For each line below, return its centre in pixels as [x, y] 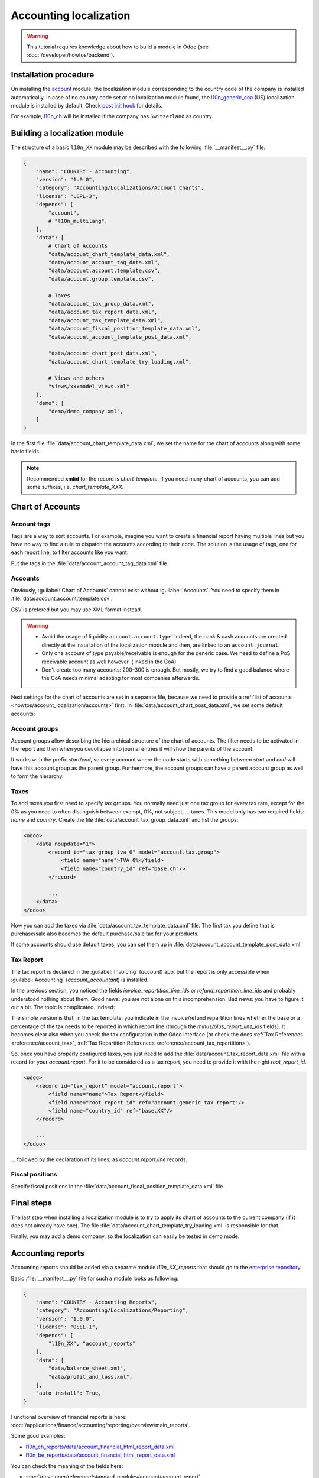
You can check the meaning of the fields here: [67, 1466]
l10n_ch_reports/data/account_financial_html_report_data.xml [100, 1447]
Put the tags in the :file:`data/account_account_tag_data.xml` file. [90, 563]
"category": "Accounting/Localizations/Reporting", [112, 1310]
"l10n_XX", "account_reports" [92, 1343]
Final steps [32, 1203]
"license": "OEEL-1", [67, 1327]
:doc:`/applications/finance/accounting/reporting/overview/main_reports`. [101, 1425]
